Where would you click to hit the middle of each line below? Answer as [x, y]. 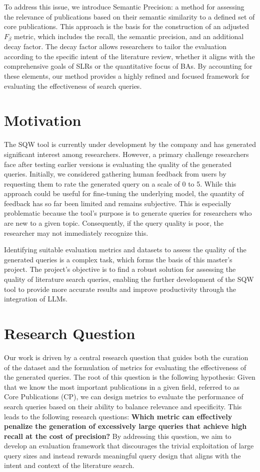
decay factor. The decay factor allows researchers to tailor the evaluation [115, 46]
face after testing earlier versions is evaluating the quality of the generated [118, 164]
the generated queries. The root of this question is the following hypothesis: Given [130, 377]
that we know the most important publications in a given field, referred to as [122, 386]
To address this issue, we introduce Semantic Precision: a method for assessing [124, 7]
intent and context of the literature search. [69, 465]
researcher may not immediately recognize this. [76, 232]
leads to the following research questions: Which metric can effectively [118, 416]
